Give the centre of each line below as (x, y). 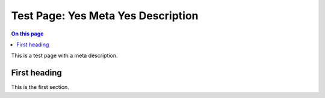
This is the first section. (40, 87)
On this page (27, 34)
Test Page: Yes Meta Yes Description (105, 16)
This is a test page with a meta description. (64, 56)
